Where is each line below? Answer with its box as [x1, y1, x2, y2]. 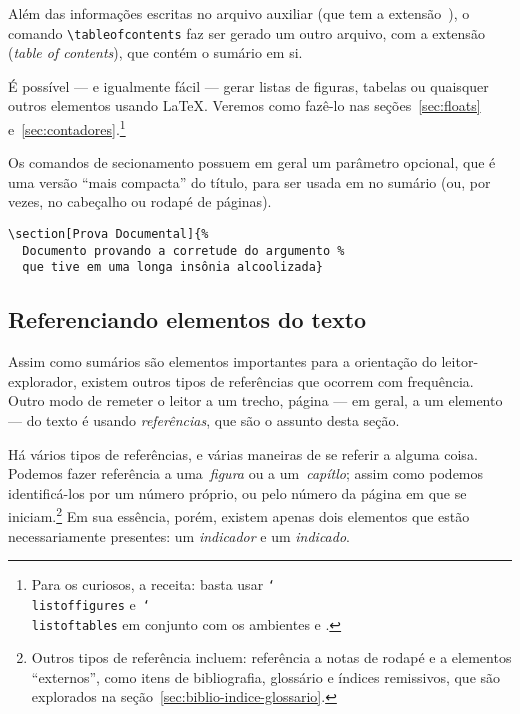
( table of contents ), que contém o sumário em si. [8, 42, 303, 63]
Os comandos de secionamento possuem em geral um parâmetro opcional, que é [8, 152, 496, 173]
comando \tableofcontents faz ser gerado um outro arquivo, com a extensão [8, 22, 485, 43]
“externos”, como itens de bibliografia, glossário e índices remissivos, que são [31, 666, 501, 687]
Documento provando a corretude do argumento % [22, 243, 345, 258]
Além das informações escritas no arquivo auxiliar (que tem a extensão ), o [8, 3, 470, 23]
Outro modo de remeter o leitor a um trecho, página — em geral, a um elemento [8, 390, 503, 411]
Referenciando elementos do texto [8, 304, 367, 335]
